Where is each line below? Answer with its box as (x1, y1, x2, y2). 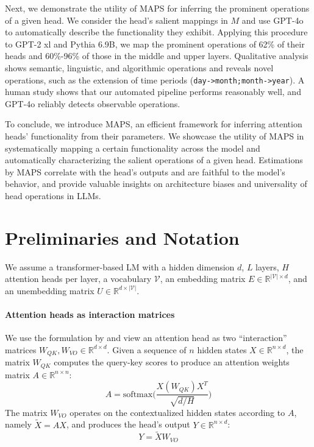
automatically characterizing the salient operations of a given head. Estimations (5, 153, 303, 166)
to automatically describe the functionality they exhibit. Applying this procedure (5, 26, 308, 38)
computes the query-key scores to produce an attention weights (54, 356, 290, 368)
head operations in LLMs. (5, 189, 101, 202)
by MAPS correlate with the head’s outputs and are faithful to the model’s (5, 165, 285, 178)
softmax (123, 390, 153, 399)
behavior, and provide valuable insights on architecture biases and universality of (5, 177, 307, 190)
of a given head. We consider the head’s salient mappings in (5, 13, 228, 26)
